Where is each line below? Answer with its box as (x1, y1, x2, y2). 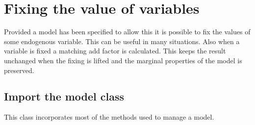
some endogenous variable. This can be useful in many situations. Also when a (4, 36, 240, 46)
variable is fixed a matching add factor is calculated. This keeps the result (4, 46, 226, 56)
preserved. (4, 65, 34, 75)
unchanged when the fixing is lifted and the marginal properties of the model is (4, 55, 242, 65)
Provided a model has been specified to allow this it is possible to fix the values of (4, 26, 251, 37)
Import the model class (4, 89, 125, 104)
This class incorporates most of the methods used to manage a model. (4, 112, 214, 122)
